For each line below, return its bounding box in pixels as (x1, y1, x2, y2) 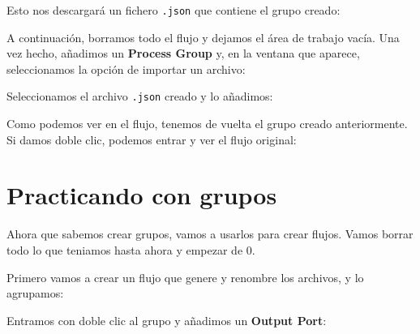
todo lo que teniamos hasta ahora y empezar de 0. (6, 242, 255, 258)
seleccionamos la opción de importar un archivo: (6, 60, 246, 77)
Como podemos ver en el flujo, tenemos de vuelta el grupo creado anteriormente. (6, 115, 408, 132)
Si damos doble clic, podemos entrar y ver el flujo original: (6, 131, 297, 148)
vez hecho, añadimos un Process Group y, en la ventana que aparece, (6, 45, 360, 62)
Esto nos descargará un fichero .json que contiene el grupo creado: (6, 2, 341, 18)
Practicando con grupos (6, 178, 277, 212)
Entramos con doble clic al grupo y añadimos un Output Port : (6, 311, 327, 328)
